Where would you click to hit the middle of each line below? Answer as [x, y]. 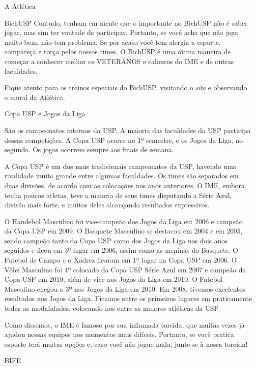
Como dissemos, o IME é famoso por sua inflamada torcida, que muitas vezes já [125, 324]
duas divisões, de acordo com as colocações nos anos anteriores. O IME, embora [125, 185]
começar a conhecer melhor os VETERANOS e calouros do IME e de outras [119, 61]
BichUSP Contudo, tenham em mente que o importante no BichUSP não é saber [126, 22]
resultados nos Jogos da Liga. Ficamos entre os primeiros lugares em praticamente [128, 298]
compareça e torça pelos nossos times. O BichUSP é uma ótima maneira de [118, 51]
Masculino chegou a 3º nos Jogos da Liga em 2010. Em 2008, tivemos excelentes [125, 288]
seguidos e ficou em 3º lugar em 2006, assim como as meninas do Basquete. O [121, 250]
